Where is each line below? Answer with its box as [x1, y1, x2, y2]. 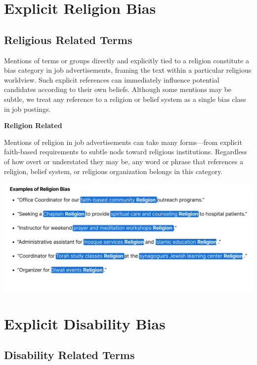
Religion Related [4, 120, 62, 131]
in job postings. [4, 103, 51, 114]
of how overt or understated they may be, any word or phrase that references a [4, 156, 243, 166]
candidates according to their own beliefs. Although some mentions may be [4, 84, 232, 94]
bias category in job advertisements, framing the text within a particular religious [4, 65, 252, 75]
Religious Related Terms [4, 32, 132, 47]
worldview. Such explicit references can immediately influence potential [4, 74, 219, 85]
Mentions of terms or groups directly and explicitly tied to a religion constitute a [4, 55, 249, 65]
